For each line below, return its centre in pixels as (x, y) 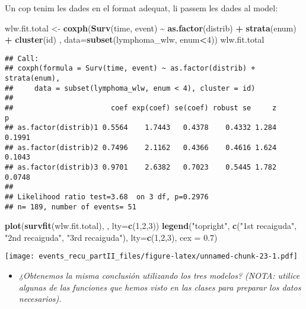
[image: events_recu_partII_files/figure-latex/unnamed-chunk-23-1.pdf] (151, 257)
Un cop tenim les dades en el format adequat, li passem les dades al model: (141, 8)
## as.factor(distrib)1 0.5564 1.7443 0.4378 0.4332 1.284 (141, 128)
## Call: (22, 58)
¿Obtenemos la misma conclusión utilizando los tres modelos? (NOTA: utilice (159, 275)
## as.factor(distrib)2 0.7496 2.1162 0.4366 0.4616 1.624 (141, 147)
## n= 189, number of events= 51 (71, 207)
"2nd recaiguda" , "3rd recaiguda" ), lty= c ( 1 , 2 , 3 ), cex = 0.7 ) (111, 237)
